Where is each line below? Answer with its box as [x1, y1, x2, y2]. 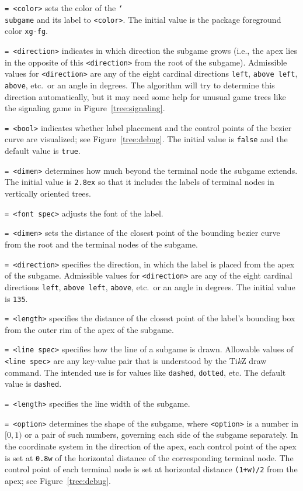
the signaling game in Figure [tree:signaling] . [5, 102, 165, 114]
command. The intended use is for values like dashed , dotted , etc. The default [5, 366, 286, 378]
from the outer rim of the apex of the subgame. [5, 323, 174, 335]
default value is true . [5, 145, 81, 157]
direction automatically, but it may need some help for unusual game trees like [5, 90, 286, 102]
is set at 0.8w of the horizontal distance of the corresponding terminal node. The [5, 451, 294, 463]
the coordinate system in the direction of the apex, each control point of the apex [5, 440, 297, 452]
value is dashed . [5, 377, 62, 390]
